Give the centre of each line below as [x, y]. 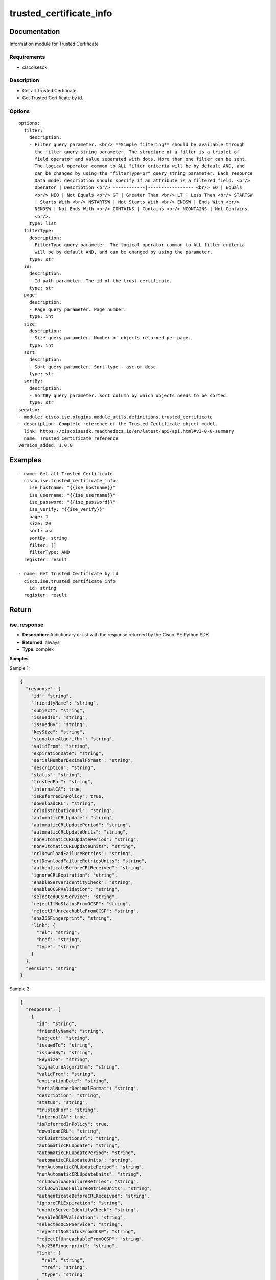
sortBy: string [48, 538]
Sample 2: [20, 989]
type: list [43, 223]
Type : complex [38, 649]
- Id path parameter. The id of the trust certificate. [100, 281]
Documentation [35, 31]
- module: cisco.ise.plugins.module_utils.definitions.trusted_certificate [116, 417]
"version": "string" [51, 968]
